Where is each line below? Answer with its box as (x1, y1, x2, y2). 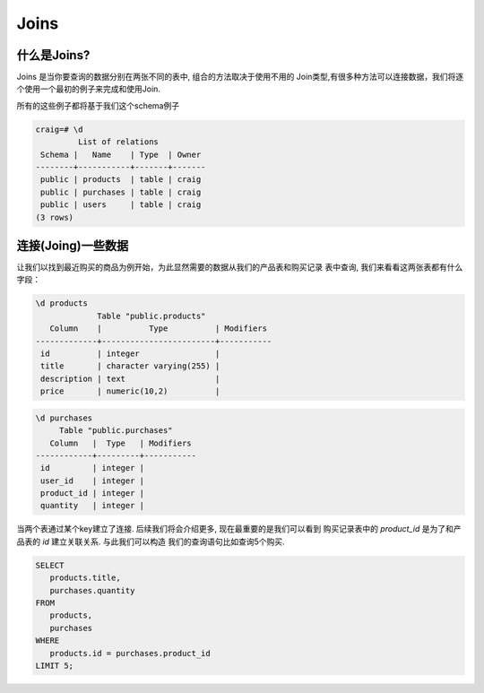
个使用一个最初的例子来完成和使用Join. (16, 83, 161, 94)
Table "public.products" (97, 310, 206, 321)
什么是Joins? (16, 48, 91, 63)
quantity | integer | (40, 500, 145, 511)
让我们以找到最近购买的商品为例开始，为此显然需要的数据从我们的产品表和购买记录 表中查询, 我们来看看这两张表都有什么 (16, 262, 463, 273)
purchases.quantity (49, 585, 135, 595)
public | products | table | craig (40, 175, 202, 185)
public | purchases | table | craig (40, 186, 202, 197)
